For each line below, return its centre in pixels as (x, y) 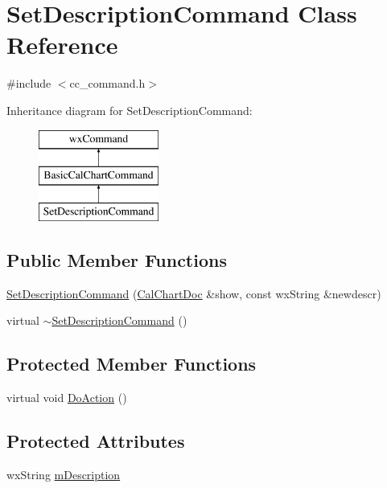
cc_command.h (107, 83)
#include (29, 83)
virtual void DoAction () (67, 398)
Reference (62, 45)
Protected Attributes (96, 441)
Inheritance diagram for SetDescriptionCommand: (130, 110)
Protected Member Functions (132, 364)
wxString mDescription (64, 474)
